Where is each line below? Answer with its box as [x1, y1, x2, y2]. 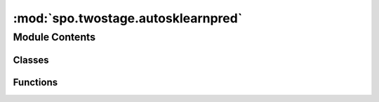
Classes [13, 54, 49, 66]
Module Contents [13, 31, 96, 43]
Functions [13, 76, 58, 88]
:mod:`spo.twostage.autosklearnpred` [13, 10, 243, 26]
